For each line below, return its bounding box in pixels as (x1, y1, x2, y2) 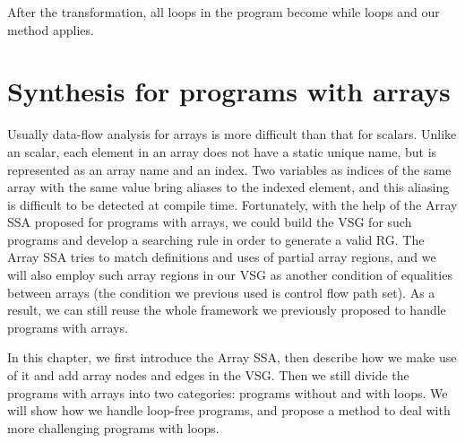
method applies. (7, 20, 94, 39)
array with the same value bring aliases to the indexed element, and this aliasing (7, 178, 450, 196)
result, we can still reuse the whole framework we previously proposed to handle (7, 300, 446, 319)
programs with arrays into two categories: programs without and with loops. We (7, 383, 448, 402)
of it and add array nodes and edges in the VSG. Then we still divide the (7, 366, 409, 385)
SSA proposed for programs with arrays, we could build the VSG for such (7, 213, 412, 231)
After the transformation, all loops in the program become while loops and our (7, 3, 440, 21)
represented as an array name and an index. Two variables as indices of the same (7, 160, 452, 178)
